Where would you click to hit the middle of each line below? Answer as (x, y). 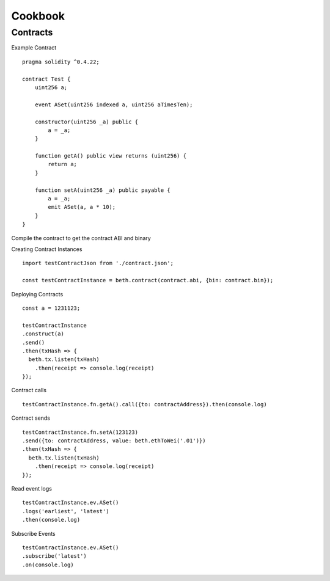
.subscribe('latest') (54, 556)
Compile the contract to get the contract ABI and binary (81, 238)
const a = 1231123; (51, 308)
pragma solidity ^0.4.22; (61, 62)
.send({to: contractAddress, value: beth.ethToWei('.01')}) (114, 441)
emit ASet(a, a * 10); (82, 207)
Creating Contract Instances (47, 249)
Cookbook (38, 16)
